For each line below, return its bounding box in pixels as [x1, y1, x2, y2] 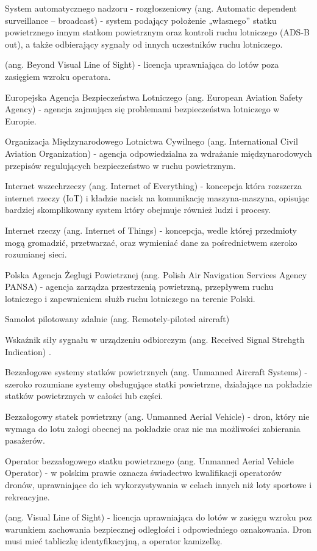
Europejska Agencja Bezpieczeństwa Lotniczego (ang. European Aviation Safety [5, 90, 303, 103]
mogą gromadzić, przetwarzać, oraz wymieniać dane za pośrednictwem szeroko [5, 236, 297, 248]
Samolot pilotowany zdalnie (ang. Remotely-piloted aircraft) [5, 312, 230, 325]
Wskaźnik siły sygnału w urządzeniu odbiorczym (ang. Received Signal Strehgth [5, 333, 305, 346]
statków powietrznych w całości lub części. [5, 389, 163, 402]
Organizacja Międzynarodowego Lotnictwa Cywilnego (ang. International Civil [5, 135, 299, 148]
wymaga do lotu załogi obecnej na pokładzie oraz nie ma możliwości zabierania [5, 422, 301, 434]
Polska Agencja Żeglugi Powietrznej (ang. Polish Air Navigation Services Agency [5, 268, 307, 281]
